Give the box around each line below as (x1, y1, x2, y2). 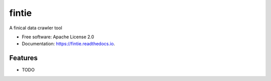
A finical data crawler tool (9, 25, 63, 31)
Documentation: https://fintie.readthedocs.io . (22, 41, 115, 47)
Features (9, 54, 38, 62)
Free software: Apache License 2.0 (22, 34, 94, 40)
